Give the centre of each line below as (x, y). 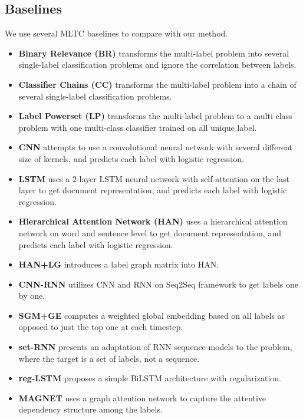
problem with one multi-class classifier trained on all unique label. (138, 127)
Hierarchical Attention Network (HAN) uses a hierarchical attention (153, 221)
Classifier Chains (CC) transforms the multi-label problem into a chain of (157, 84)
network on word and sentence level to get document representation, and (150, 232)
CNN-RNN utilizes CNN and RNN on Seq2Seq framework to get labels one (159, 284)
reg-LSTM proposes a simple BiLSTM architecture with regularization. (150, 378)
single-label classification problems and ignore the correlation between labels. (157, 65)
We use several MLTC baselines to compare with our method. (116, 33)
